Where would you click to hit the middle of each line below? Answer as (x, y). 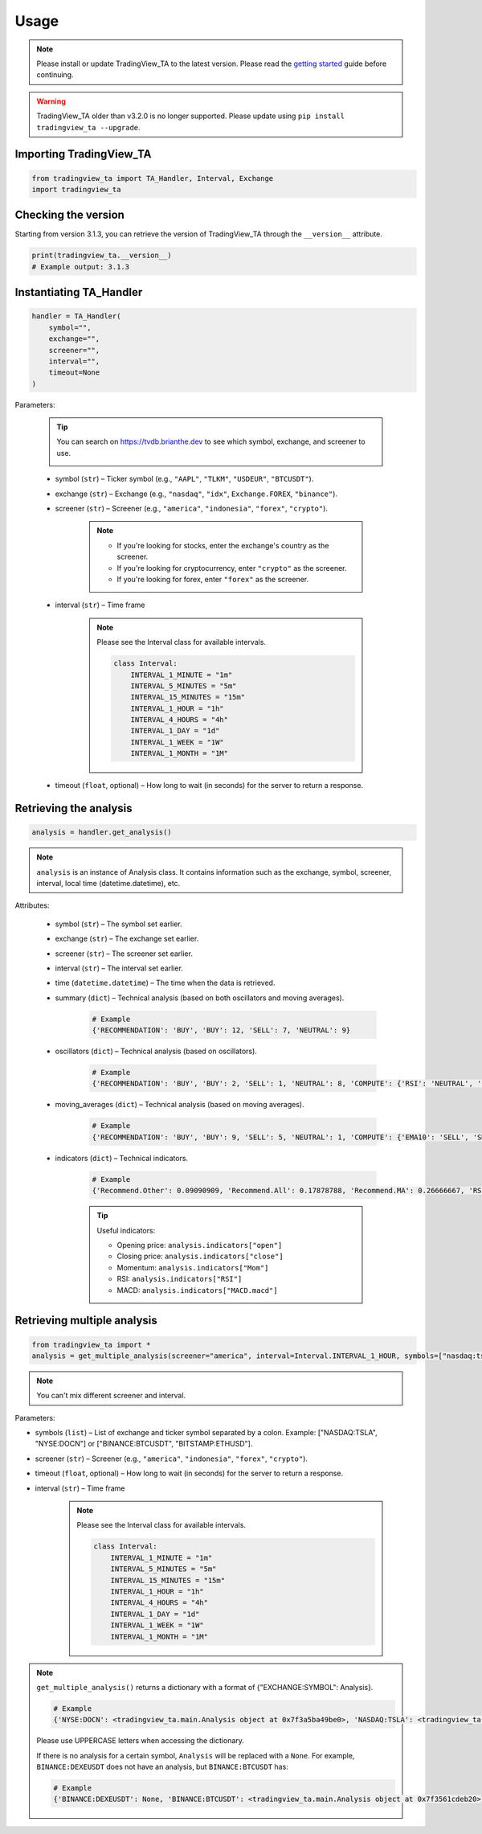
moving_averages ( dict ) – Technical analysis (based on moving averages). (180, 1105)
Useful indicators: (126, 1230)
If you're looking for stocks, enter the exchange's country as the (223, 545)
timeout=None (74, 373)
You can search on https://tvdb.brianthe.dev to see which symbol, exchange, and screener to (211, 441)
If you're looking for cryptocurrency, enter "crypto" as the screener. (232, 568)
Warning (51, 101)
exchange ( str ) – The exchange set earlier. (127, 939)
